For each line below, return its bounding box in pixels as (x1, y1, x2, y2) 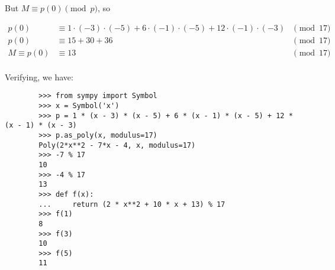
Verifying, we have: (5, 70, 73, 83)
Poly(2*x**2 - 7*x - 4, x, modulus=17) (38, 141, 196, 149)
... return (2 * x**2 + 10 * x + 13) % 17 (38, 200, 226, 209)
